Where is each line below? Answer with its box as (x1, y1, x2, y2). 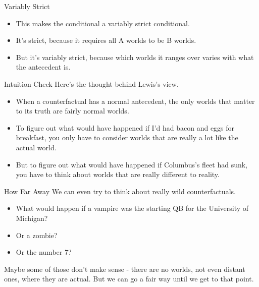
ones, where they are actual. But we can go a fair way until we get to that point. (4, 273, 254, 284)
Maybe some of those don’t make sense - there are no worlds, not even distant (4, 263, 245, 274)
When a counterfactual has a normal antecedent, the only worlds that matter (16, 95, 255, 106)
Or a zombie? (16, 229, 58, 240)
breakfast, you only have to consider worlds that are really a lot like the (16, 132, 238, 143)
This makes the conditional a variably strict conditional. (16, 18, 190, 28)
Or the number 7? (16, 247, 72, 257)
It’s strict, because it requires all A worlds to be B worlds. (16, 35, 196, 45)
